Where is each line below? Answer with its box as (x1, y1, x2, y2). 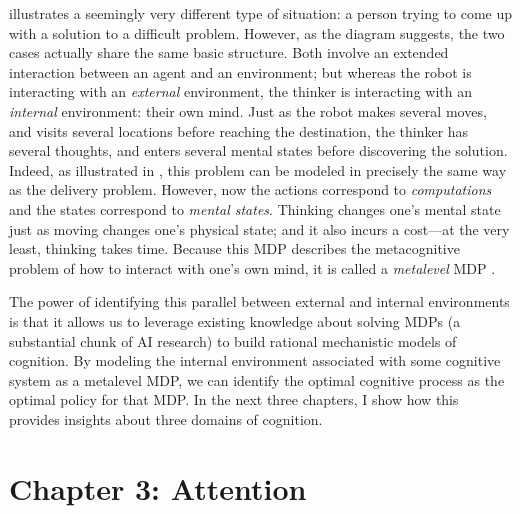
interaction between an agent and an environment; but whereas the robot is (9, 61, 472, 82)
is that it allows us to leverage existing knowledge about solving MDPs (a (9, 310, 461, 331)
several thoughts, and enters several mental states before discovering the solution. (9, 140, 508, 161)
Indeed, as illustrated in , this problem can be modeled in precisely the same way (9, 159, 507, 180)
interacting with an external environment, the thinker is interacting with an (9, 81, 472, 102)
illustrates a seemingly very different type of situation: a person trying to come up (9, 3, 513, 23)
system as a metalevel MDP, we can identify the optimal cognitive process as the (9, 369, 505, 390)
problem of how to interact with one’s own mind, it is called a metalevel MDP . (9, 257, 496, 278)
